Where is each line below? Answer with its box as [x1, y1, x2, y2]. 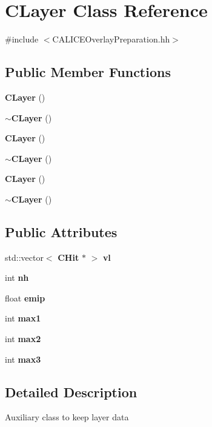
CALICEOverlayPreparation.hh [52, 33, 170, 45]
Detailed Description [5, 382, 137, 401]
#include [5, 33, 39, 45]
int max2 [5, 332, 41, 345]
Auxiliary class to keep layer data [5, 411, 129, 423]
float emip [5, 291, 45, 304]
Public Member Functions [5, 62, 171, 81]
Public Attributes [5, 222, 118, 241]
